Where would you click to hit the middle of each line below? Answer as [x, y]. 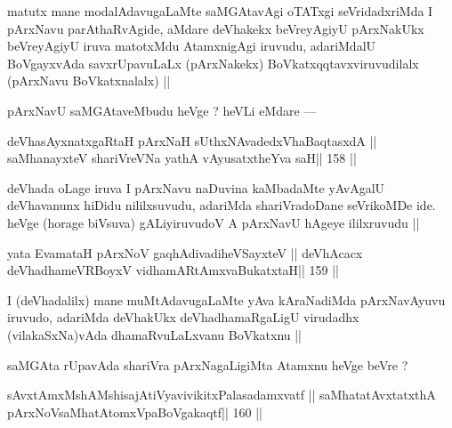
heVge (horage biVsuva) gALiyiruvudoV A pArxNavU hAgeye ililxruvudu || [214, 222]
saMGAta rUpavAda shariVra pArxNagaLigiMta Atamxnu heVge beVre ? [208, 364]
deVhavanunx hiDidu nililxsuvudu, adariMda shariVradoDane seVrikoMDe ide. [222, 205]
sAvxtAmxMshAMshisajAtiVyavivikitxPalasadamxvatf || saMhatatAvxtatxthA [222, 395]
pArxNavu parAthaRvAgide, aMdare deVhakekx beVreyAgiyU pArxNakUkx [216, 28]
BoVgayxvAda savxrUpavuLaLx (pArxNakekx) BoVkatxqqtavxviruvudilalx [213, 63]
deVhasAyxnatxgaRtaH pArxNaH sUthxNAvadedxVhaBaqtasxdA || [192, 140]
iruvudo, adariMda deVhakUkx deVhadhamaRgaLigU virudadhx [183, 317]
